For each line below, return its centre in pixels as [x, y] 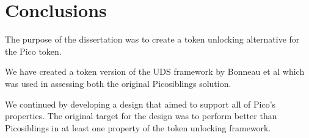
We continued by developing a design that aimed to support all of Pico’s [140, 104]
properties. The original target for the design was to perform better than [141, 116]
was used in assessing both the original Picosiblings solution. [118, 83]
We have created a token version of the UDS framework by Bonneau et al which [155, 71]
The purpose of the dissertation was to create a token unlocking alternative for [152, 39]
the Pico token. [33, 51]
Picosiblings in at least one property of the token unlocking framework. [138, 127]
